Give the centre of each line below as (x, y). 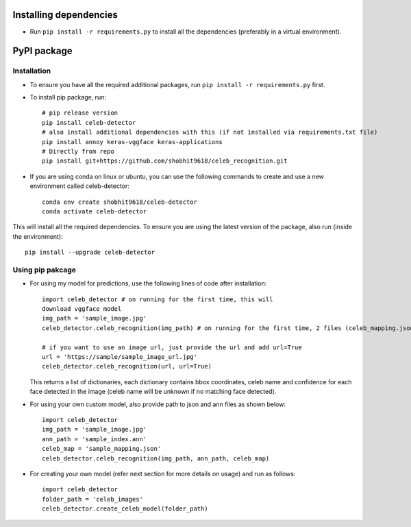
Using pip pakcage (45, 270)
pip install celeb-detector (89, 122)
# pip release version (80, 113)
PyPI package (42, 51)
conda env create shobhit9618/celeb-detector (120, 202)
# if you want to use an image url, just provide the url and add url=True (172, 347)
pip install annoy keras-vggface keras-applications (132, 142)
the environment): (38, 236)
